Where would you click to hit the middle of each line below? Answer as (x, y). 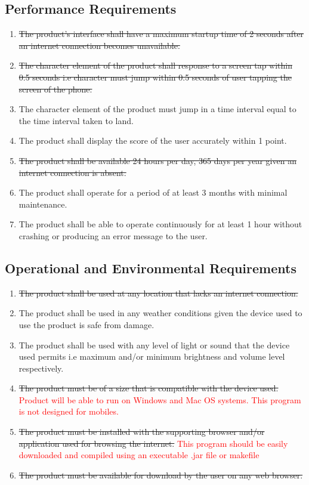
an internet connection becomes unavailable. (99, 45)
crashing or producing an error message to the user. (113, 235)
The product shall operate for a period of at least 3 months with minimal (153, 192)
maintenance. (43, 204)
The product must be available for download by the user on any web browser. (161, 475)
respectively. (41, 368)
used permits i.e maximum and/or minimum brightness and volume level (152, 356)
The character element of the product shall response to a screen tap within (155, 65)
